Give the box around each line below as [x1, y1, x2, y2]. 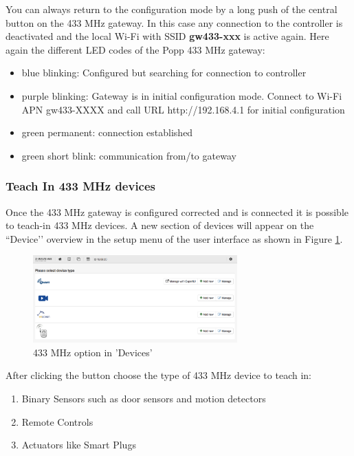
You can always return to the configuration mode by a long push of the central [5, 2, 338, 16]
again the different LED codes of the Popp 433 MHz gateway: [5, 42, 265, 56]
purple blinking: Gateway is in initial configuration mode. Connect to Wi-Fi [21, 88, 342, 102]
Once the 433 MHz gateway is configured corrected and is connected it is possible [5, 204, 349, 219]
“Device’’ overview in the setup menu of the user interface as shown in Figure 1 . [5, 231, 343, 246]
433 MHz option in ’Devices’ [33, 345, 153, 359]
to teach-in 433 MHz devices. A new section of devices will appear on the [5, 218, 314, 232]
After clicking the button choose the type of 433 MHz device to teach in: [5, 368, 311, 382]
